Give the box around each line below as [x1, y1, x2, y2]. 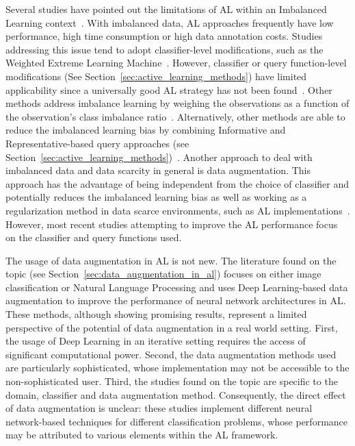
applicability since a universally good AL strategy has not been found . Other [5, 82, 332, 97]
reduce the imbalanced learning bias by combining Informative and [5, 123, 286, 137]
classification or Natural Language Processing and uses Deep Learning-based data [5, 280, 348, 294]
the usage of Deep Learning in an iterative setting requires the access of [5, 334, 306, 348]
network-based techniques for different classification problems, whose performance [5, 414, 348, 428]
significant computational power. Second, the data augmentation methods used [5, 347, 337, 361]
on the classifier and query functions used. [5, 230, 182, 245]
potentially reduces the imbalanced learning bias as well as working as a [5, 190, 307, 204]
